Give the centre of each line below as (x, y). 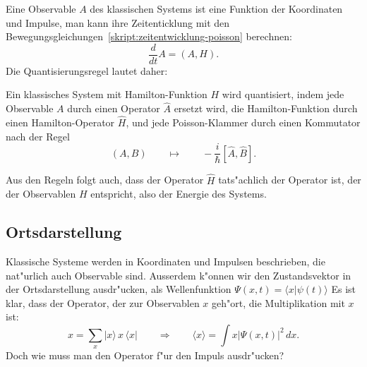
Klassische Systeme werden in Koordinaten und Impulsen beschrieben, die (166, 261)
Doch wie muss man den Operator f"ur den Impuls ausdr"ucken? (145, 355)
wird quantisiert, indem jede (283, 94)
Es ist (343, 289)
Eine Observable (41, 8)
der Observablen (41, 194)
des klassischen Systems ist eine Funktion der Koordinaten (216, 8)
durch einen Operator (114, 108)
